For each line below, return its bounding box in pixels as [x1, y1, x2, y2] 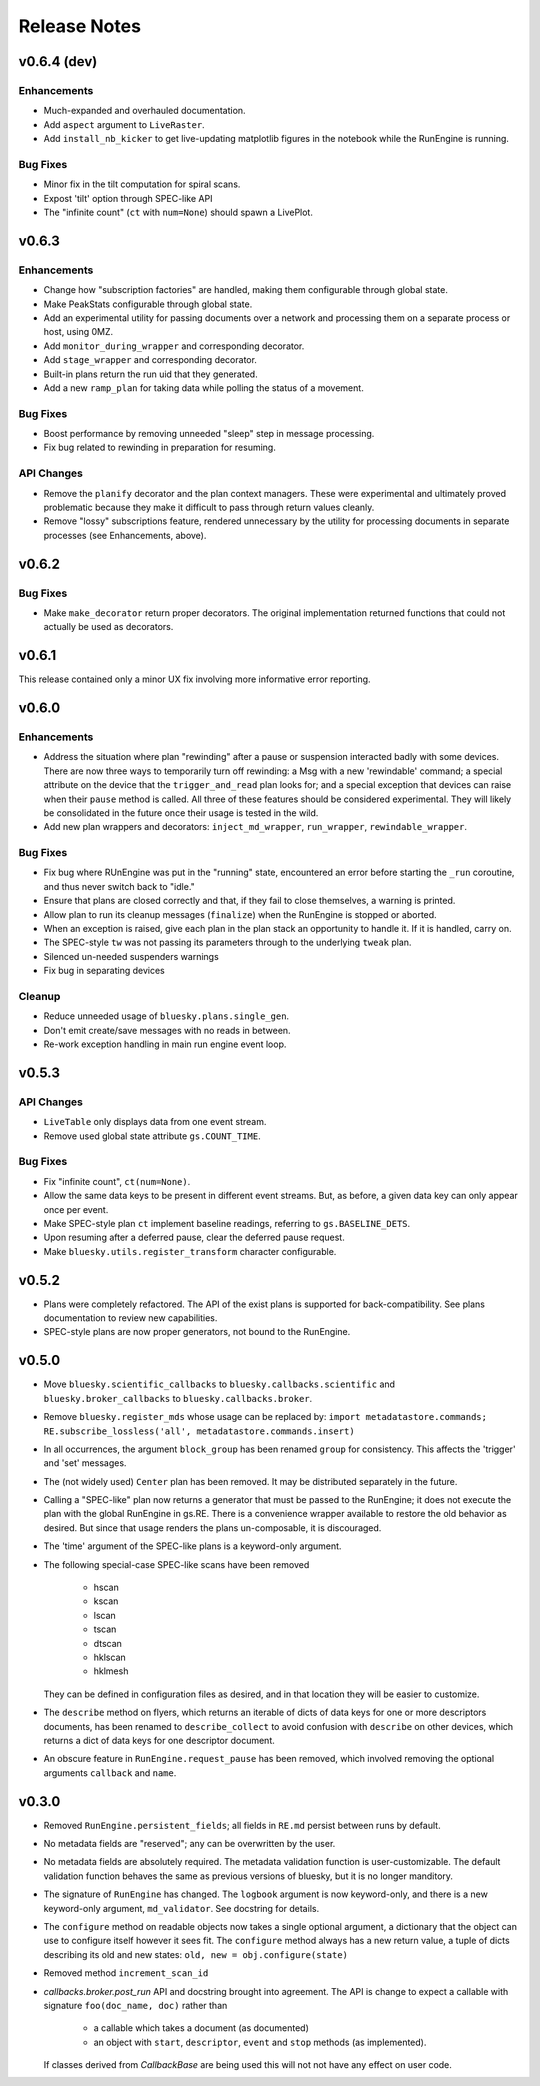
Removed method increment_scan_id [43, 1967, 209, 1979]
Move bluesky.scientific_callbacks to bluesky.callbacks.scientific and [43, 1378, 395, 1390]
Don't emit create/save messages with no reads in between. [43, 1024, 291, 1036]
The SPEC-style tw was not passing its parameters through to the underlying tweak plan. [43, 936, 412, 949]
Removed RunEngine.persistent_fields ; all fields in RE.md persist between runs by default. [43, 1819, 441, 1831]
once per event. [43, 1203, 109, 1215]
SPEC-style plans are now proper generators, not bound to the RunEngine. [43, 1326, 351, 1338]
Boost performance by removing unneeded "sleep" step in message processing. [43, 428, 375, 440]
